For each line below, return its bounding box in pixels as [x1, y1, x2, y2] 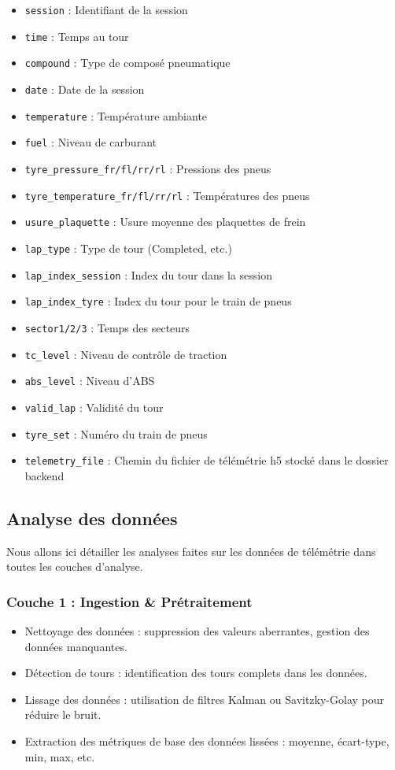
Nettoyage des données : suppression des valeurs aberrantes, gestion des [24, 623, 370, 639]
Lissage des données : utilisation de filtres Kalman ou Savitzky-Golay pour [24, 690, 385, 707]
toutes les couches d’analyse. [6, 558, 143, 575]
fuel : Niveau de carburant [24, 134, 157, 150]
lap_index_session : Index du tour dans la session [24, 266, 272, 283]
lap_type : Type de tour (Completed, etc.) [24, 239, 232, 256]
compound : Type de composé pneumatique [24, 54, 231, 71]
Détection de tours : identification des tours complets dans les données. [24, 664, 367, 681]
